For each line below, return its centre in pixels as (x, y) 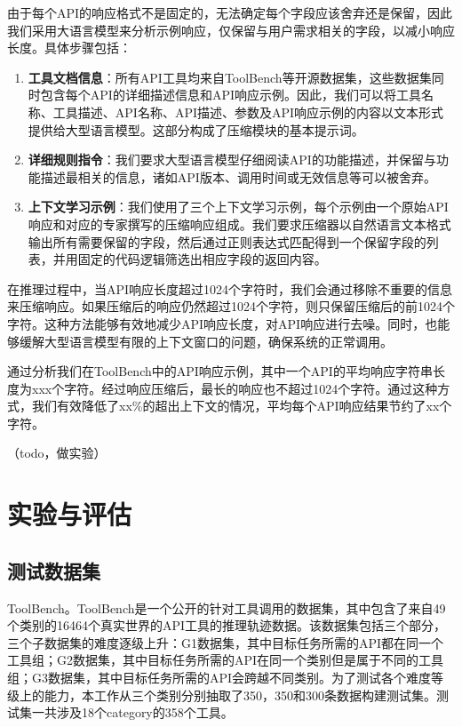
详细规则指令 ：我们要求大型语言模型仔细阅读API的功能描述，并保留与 (232, 160)
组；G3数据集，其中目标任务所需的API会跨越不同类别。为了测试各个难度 (219, 678)
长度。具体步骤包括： (69, 48)
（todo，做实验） (57, 453)
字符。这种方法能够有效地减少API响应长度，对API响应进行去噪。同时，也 (223, 323)
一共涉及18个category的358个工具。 (132, 712)
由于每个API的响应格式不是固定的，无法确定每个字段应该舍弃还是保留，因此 (230, 12)
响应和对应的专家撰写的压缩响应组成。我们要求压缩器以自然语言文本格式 (239, 224)
